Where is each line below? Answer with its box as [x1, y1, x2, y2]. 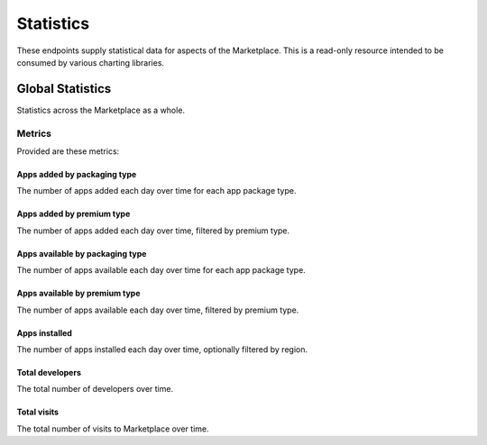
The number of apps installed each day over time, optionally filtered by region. [16, 343, 308, 355]
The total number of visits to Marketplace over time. [16, 423, 209, 434]
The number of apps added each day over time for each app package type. [16, 186, 297, 196]
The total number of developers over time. [16, 384, 174, 395]
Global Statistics [16, 81, 112, 96]
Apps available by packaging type [16, 248, 147, 259]
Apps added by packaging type [16, 168, 137, 179]
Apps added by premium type [16, 208, 131, 220]
